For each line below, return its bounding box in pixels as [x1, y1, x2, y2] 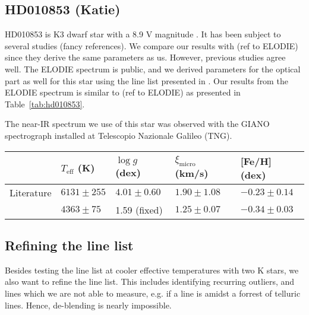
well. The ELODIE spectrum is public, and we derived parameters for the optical [5, 62, 301, 75]
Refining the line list [5, 236, 134, 254]
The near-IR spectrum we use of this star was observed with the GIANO [5, 117, 270, 130]
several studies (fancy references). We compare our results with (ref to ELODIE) [5, 39, 298, 52]
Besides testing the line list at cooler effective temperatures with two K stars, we [5, 263, 299, 276]
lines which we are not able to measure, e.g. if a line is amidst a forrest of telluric [5, 287, 301, 299]
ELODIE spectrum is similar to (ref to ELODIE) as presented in [5, 86, 241, 98]
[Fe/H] [240, 154, 272, 168]
